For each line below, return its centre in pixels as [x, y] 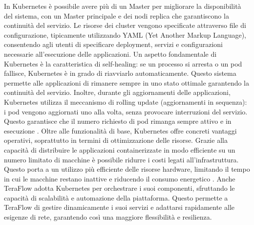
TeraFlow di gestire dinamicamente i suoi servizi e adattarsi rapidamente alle [119, 207]
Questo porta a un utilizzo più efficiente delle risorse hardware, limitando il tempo [127, 169]
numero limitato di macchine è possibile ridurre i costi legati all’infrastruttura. [121, 159]
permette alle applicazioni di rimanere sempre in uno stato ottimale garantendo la [127, 82]
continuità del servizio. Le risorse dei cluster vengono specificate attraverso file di [125, 25]
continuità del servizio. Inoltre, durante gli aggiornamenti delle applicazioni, [117, 92]
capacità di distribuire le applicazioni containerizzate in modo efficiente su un [120, 149]
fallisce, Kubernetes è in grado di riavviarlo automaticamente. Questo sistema [120, 73]
